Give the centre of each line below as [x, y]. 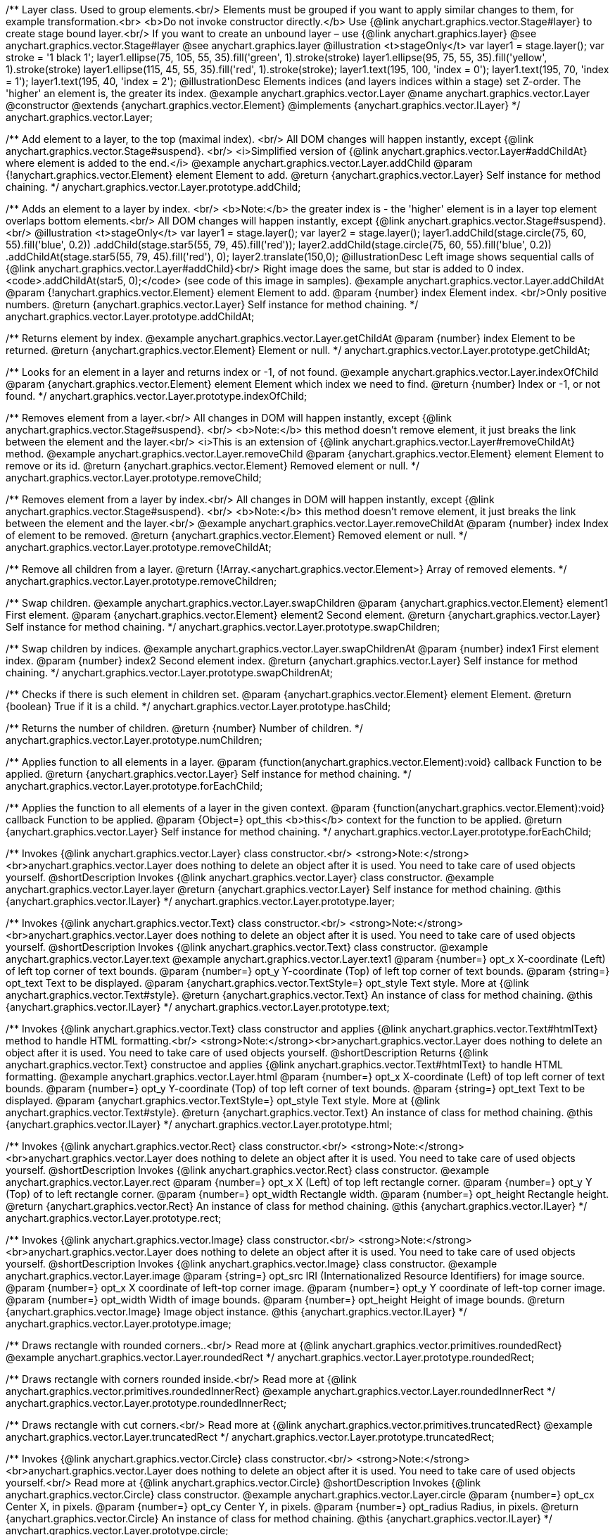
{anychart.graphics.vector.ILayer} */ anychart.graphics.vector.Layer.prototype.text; [198, 1007]
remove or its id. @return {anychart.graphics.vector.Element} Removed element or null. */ [213, 466]
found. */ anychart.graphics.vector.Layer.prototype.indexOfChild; [157, 396]
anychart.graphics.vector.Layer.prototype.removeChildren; [141, 581]
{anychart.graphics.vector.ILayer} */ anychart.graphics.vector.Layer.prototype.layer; [200, 901]
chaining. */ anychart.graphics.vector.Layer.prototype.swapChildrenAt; [170, 672]
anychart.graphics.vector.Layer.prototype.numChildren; [134, 740]
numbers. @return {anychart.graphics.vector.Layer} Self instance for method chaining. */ [212, 304]
